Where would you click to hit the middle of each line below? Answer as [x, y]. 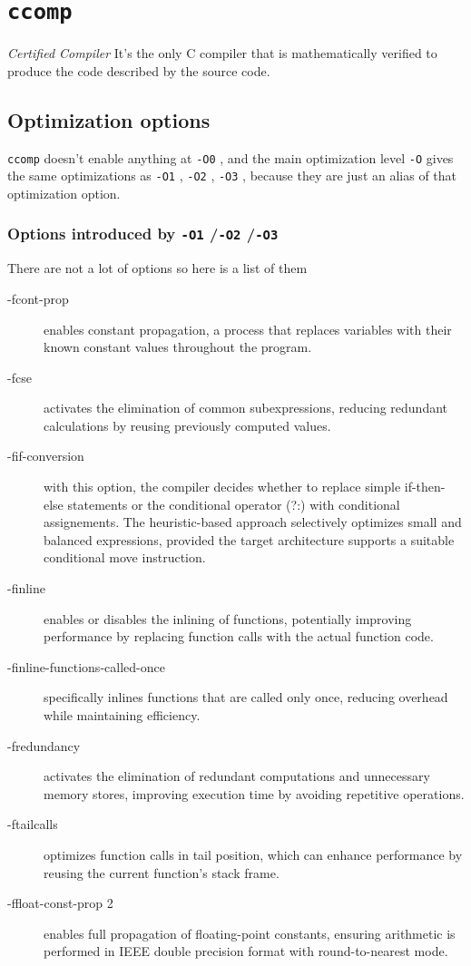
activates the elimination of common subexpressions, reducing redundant [246, 408]
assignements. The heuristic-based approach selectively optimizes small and [253, 522]
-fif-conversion [46, 456]
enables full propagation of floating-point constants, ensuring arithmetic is [250, 933]
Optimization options [109, 119]
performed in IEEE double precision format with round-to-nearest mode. [246, 951]
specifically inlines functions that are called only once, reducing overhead [246, 697]
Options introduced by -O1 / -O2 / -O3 [143, 234]
